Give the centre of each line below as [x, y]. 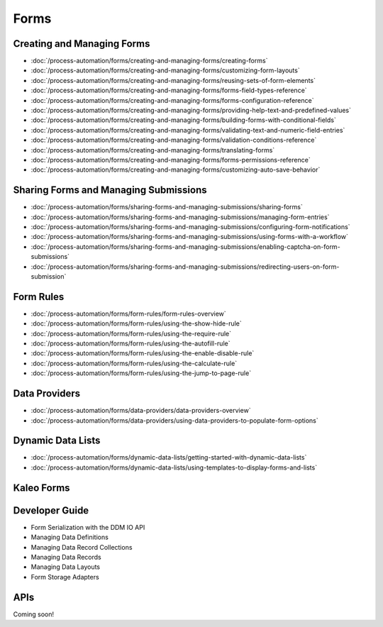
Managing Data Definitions [70, 537]
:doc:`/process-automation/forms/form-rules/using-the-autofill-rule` [131, 343]
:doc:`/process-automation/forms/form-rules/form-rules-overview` [128, 313]
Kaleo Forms [41, 488]
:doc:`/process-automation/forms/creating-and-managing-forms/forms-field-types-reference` [169, 90]
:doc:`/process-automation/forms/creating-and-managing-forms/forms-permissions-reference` [171, 160]
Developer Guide [51, 510]
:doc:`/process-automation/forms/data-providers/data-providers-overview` [141, 411]
